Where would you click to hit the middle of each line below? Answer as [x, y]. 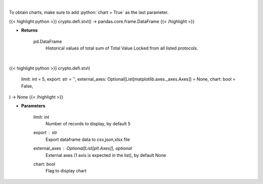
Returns [29, 30]
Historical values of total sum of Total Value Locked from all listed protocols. [122, 48]
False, [27, 86]
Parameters [33, 106]
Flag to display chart [66, 171]
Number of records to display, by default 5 [88, 124]
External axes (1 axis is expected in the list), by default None [106, 155]
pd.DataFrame [48, 41]
